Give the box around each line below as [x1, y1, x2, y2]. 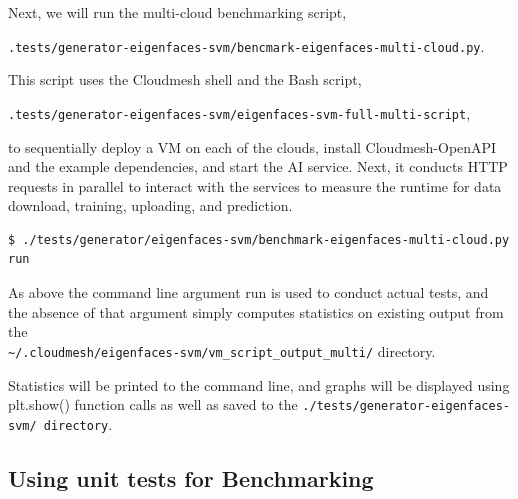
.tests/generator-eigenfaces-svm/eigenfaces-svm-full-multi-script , [8, 102, 471, 123]
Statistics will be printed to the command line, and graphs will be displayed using [8, 374, 510, 395]
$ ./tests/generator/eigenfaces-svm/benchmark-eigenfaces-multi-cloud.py [8, 232, 510, 247]
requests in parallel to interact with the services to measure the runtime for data [8, 175, 502, 196]
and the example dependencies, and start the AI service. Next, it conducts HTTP [8, 156, 508, 177]
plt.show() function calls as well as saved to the [8, 394, 298, 415]
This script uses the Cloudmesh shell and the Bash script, [8, 69, 362, 90]
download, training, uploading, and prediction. [8, 195, 293, 216]
